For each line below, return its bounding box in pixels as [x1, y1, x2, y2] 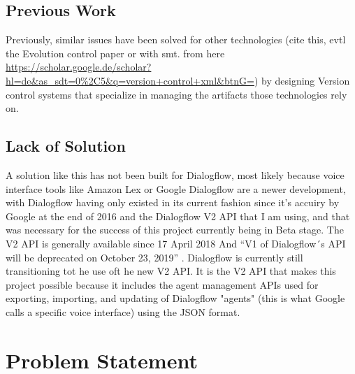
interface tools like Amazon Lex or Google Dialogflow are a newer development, [6, 181, 346, 196]
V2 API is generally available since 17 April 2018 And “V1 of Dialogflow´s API [6, 236, 346, 250]
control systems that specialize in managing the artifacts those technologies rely [6, 87, 347, 101]
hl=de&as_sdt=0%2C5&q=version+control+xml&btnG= [6, 73, 254, 87]
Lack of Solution [6, 135, 126, 157]
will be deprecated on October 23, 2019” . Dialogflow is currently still [6, 250, 303, 264]
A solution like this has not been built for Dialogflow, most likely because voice [6, 167, 345, 182]
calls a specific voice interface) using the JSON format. [6, 304, 240, 319]
